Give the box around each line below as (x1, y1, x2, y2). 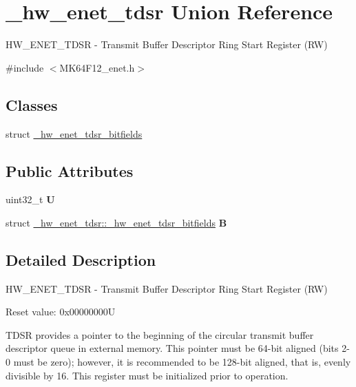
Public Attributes (6, 160, 134, 181)
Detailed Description (6, 249, 156, 270)
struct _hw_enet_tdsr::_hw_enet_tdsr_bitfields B (6, 215, 227, 229)
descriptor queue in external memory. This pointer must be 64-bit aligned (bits (6, 341, 339, 355)
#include (6, 60, 44, 74)
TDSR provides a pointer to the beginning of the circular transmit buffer (6, 327, 314, 342)
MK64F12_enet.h (59, 60, 135, 74)
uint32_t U (6, 192, 55, 207)
